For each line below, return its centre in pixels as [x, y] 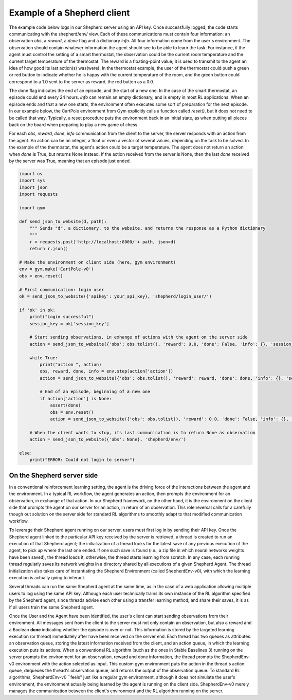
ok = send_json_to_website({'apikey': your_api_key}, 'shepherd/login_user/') [115, 296]
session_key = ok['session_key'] [69, 323]
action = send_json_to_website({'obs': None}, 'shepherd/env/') [108, 440]
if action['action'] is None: [76, 398]
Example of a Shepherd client [69, 13]
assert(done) [65, 405]
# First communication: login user [62, 289]
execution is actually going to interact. [47, 577]
